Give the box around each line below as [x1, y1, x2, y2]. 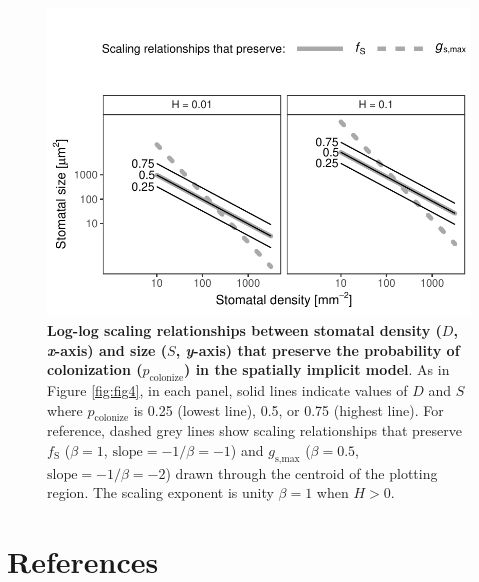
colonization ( [47, 359, 143, 380]
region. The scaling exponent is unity [47, 482, 274, 503]
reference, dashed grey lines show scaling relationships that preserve [47, 420, 462, 441]
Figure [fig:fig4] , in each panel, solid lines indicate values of [47, 379, 408, 400]
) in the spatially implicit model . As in [184, 359, 450, 380]
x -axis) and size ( [47, 339, 168, 360]
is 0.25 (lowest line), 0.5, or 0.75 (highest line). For [133, 399, 444, 420]
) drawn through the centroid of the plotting [165, 462, 438, 483]
